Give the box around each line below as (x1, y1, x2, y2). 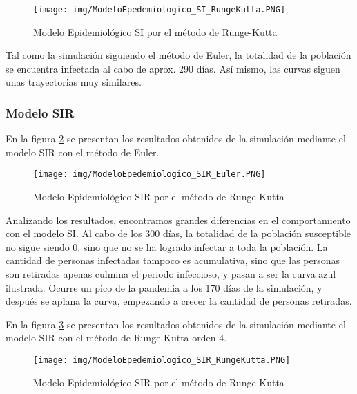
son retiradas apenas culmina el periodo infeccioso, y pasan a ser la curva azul (6, 267, 336, 281)
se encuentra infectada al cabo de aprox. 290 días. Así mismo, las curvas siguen (6, 61, 340, 75)
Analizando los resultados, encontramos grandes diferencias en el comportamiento (6, 212, 351, 227)
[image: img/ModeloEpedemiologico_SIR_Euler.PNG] (33, 169, 266, 180)
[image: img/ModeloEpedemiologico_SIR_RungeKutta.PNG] (33, 355, 291, 366)
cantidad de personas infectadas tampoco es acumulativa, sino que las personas (6, 253, 340, 268)
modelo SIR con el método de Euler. (6, 144, 160, 159)
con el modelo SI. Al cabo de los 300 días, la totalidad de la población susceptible (6, 226, 351, 241)
